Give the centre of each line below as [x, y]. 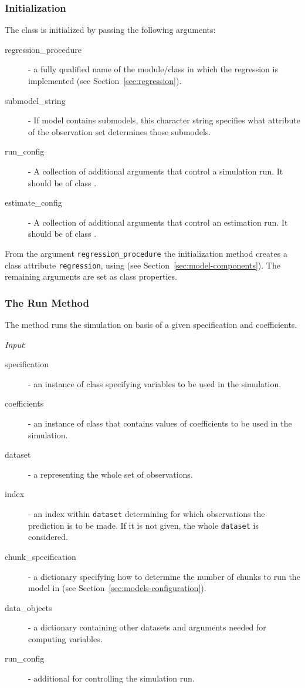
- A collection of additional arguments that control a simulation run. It [156, 171]
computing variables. [65, 638]
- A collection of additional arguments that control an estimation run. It [158, 222]
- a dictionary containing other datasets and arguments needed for [147, 627]
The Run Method [47, 302]
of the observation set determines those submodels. [120, 131]
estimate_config [33, 202]
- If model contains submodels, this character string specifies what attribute [164, 120]
